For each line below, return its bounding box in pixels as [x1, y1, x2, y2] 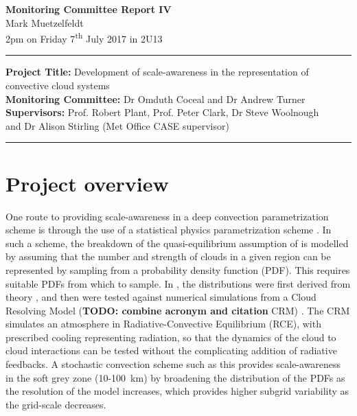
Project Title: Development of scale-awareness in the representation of [5, 65, 309, 79]
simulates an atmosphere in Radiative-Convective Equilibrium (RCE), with [5, 316, 321, 331]
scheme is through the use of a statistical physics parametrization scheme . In [5, 222, 332, 237]
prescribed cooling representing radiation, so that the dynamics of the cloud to [5, 330, 336, 344]
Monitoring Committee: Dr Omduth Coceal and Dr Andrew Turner [5, 91, 306, 106]
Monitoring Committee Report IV [5, 2, 172, 16]
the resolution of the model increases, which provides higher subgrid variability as [5, 384, 349, 398]
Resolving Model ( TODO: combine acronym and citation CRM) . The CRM [5, 303, 350, 317]
